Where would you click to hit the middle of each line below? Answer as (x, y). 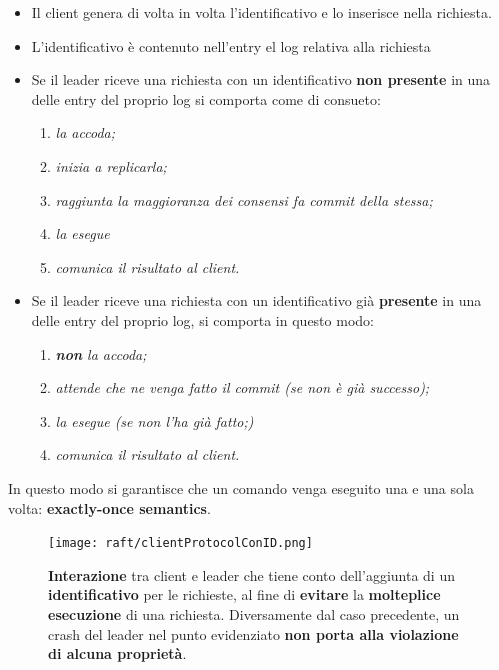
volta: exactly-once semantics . (109, 507)
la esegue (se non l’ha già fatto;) (154, 420)
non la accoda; (101, 353)
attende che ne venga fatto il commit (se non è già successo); (242, 387)
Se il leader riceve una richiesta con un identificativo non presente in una (261, 79)
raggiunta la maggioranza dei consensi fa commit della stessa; (244, 199)
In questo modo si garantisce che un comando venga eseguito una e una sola (241, 487)
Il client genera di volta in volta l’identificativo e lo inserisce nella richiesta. (261, 12)
